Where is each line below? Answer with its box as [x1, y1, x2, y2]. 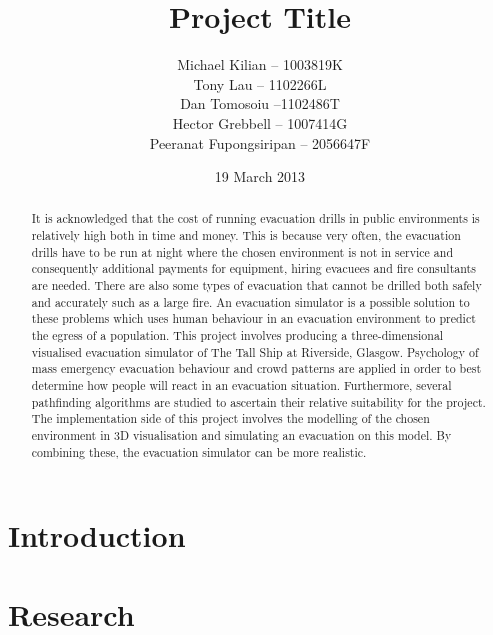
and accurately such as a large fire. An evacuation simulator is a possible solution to [31, 293, 470, 310]
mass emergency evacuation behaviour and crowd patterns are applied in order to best [31, 360, 482, 377]
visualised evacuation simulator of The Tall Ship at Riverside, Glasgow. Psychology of [31, 343, 479, 360]
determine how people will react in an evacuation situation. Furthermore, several [31, 377, 452, 394]
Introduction [8, 515, 186, 556]
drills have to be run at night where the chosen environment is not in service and [31, 243, 454, 260]
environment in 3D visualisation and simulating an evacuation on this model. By [31, 427, 452, 444]
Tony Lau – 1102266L [193, 73, 327, 94]
